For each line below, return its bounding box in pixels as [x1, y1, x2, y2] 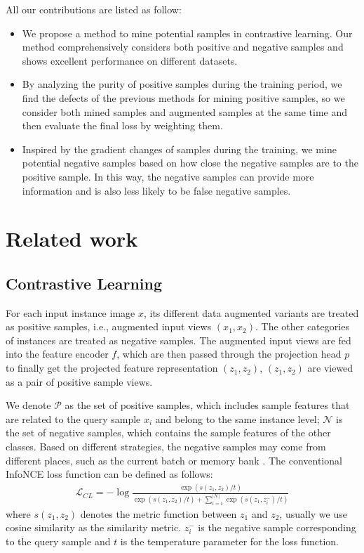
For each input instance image [6, 305, 135, 320]
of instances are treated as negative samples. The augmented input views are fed [6, 332, 351, 347]
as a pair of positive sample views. [6, 374, 153, 389]
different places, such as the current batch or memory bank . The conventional [6, 453, 342, 467]
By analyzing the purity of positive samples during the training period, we [22, 77, 342, 91]
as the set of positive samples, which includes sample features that [65, 398, 350, 412]
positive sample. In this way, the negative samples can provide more [22, 169, 314, 183]
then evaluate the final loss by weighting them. [22, 118, 223, 133]
